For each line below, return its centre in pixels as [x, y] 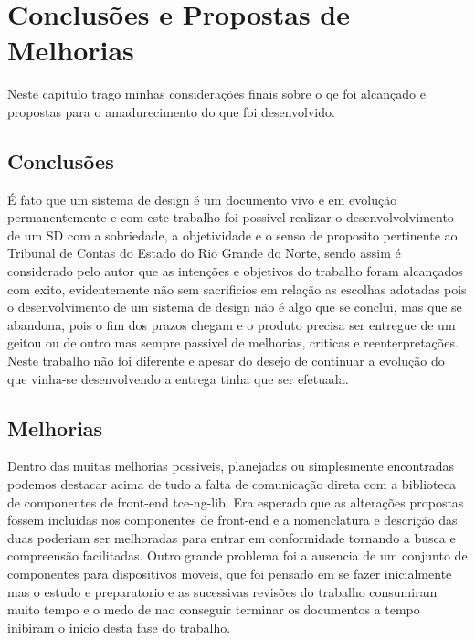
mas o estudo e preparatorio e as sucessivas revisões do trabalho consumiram [222, 591]
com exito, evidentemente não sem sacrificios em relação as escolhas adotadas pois [237, 288]
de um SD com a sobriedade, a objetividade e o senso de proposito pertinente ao [232, 235]
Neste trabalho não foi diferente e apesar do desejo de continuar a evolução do [226, 361]
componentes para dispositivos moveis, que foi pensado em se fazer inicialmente [230, 573]
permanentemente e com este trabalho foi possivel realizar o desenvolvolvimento [231, 217]
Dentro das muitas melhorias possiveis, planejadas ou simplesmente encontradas [231, 466]
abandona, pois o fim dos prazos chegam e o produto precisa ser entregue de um [232, 324]
